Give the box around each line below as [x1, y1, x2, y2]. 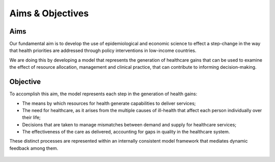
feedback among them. [9, 145, 59, 151]
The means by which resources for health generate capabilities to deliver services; [22, 100, 196, 106]
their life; [22, 115, 41, 121]
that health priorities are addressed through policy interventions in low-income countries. [9, 47, 197, 53]
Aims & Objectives [9, 8, 89, 19]
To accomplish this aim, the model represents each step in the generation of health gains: [9, 91, 198, 97]
